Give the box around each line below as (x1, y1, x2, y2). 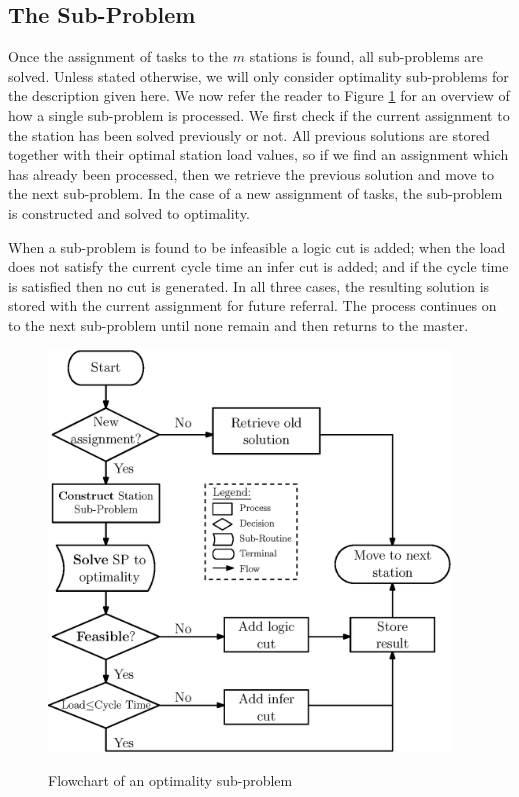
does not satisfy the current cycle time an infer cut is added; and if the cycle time (8, 256, 509, 277)
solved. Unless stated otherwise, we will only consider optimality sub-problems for (8, 65, 509, 86)
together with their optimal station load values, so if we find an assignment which (8, 144, 509, 165)
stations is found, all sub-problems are (249, 46, 484, 67)
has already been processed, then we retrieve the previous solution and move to (8, 163, 494, 184)
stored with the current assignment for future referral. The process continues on (8, 295, 497, 316)
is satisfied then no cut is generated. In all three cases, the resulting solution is (8, 275, 490, 296)
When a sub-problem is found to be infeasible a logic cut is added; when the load (8, 236, 506, 257)
